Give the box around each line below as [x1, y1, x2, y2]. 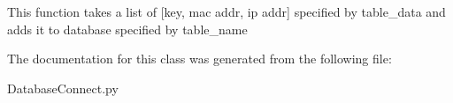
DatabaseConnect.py [7, 78, 119, 97]
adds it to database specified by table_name [7, 19, 248, 38]
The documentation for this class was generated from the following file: [7, 49, 392, 68]
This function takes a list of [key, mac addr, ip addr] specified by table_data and [7, 3, 446, 20]
